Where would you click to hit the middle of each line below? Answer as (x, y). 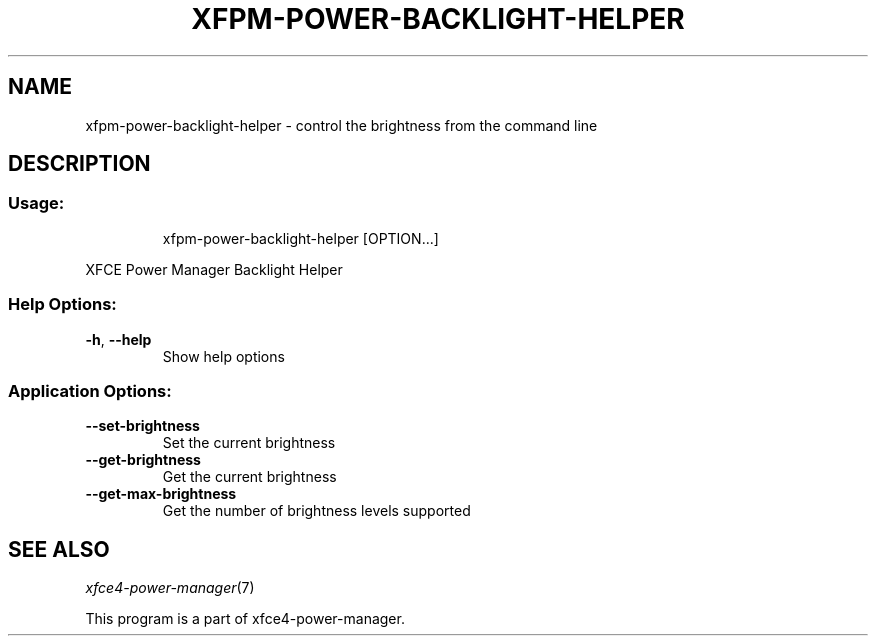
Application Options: (90, 390)
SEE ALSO (59, 549)
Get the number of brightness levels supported (316, 511)
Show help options (223, 356)
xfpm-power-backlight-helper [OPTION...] (300, 238)
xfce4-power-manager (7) (170, 588)
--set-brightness (142, 426)
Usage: (36, 203)
